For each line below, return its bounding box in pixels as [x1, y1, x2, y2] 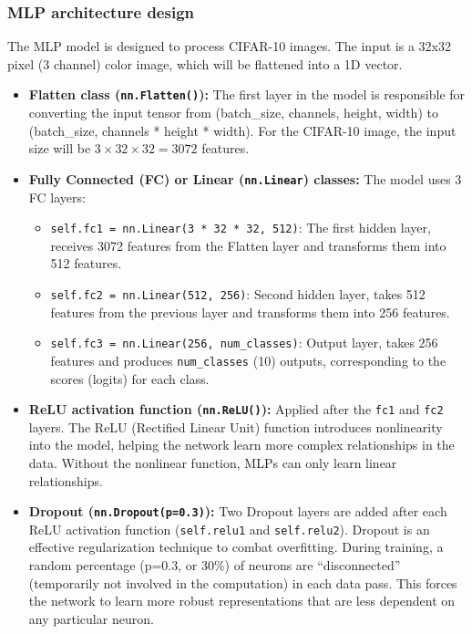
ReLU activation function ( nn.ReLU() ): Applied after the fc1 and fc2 [28, 400, 444, 419]
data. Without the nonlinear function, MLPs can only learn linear [28, 452, 397, 472]
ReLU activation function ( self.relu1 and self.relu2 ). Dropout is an [28, 519, 430, 538]
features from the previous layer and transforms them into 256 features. [50, 302, 450, 321]
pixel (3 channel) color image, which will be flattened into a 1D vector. [7, 54, 403, 73]
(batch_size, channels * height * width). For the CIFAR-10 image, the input [28, 120, 457, 140]
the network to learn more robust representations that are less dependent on [28, 591, 456, 610]
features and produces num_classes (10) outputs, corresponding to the [50, 350, 446, 369]
